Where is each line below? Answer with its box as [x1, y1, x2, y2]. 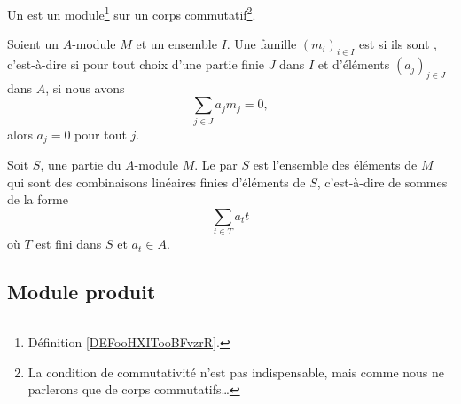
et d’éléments [317, 55, 390, 74]
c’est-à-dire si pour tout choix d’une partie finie [7, 55, 265, 74]
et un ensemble [136, 35, 217, 53]
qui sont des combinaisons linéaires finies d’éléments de [7, 172, 306, 191]
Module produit [7, 278, 156, 305]
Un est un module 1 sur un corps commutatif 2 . [7, 3, 256, 23]
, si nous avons [45, 78, 125, 97]
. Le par [194, 155, 238, 174]
